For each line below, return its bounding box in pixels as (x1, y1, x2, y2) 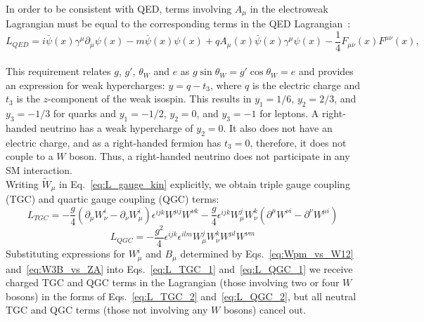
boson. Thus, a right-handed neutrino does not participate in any (69, 149, 350, 163)
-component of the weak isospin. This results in (48, 91, 252, 106)
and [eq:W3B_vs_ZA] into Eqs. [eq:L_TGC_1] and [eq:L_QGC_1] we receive (6, 261, 353, 276)
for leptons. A (259, 106, 319, 121)
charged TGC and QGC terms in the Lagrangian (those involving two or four (6, 275, 340, 290)
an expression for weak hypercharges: (6, 77, 165, 92)
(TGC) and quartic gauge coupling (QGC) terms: (6, 192, 219, 206)
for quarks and (53, 106, 117, 121)
